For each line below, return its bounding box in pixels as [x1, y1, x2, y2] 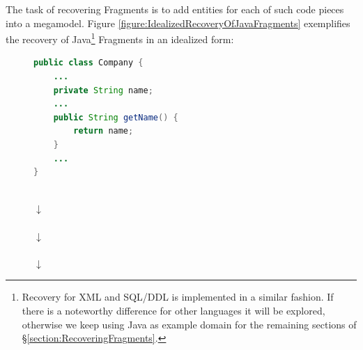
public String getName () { [53, 112, 178, 122]
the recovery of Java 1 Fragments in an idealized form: [6, 30, 234, 46]
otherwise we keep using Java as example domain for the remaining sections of [22, 317, 357, 331]
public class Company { [33, 58, 144, 68]
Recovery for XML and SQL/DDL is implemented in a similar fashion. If [22, 289, 334, 304]
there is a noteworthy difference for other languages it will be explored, [22, 303, 325, 317]
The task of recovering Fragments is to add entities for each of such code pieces [6, 2, 344, 16]
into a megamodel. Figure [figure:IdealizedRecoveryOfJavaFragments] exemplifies [6, 15, 350, 30]
